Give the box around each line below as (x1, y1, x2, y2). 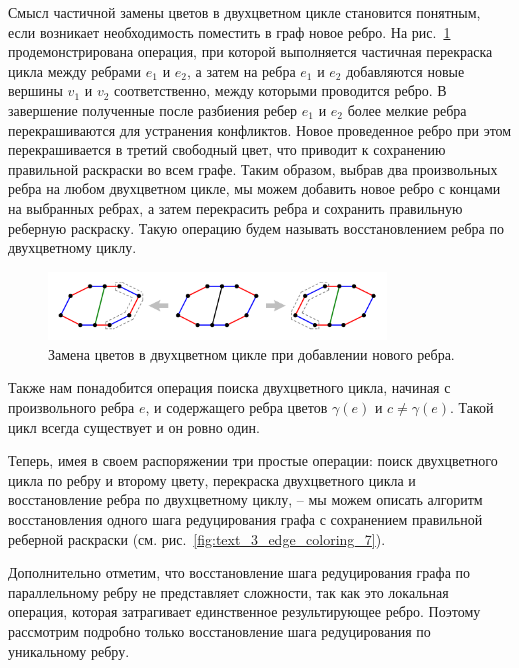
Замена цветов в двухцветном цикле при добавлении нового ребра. (48, 343, 455, 364)
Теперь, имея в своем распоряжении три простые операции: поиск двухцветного (8, 450, 498, 471)
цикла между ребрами (8, 60, 142, 81)
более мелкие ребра (347, 99, 467, 120)
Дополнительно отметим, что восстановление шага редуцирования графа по (8, 562, 470, 583)
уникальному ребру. (8, 640, 130, 661)
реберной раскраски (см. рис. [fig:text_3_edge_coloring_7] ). (8, 528, 386, 549)
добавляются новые (346, 60, 465, 81)
